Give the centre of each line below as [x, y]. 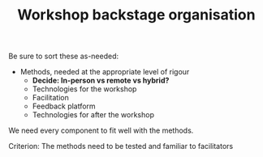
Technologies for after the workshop [93, 115]
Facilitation [50, 98]
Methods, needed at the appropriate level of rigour [105, 72]
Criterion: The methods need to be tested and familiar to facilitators [121, 146]
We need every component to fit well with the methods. [101, 130]
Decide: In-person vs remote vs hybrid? [101, 81]
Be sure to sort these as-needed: [64, 56]
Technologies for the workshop [84, 89]
